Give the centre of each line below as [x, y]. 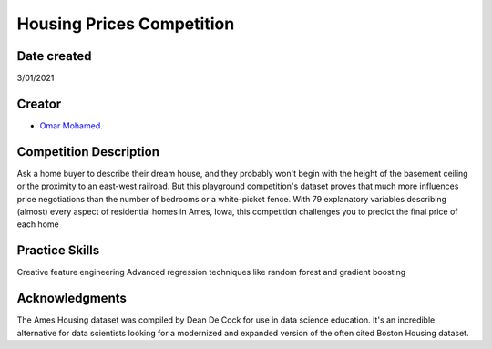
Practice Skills [58, 251]
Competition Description [88, 152]
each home [38, 224]
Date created [54, 56]
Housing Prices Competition [126, 24]
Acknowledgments [72, 298]
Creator [39, 103]
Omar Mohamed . [72, 125]
